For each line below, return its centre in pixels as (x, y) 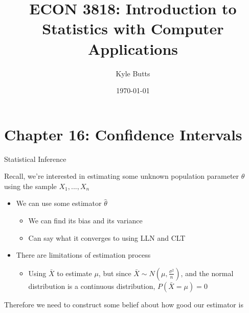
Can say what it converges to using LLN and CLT (107, 237)
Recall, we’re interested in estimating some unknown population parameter (122, 176)
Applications (133, 48)
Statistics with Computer (133, 28)
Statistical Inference (35, 159)
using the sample (30, 186)
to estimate (74, 273)
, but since (115, 273)
